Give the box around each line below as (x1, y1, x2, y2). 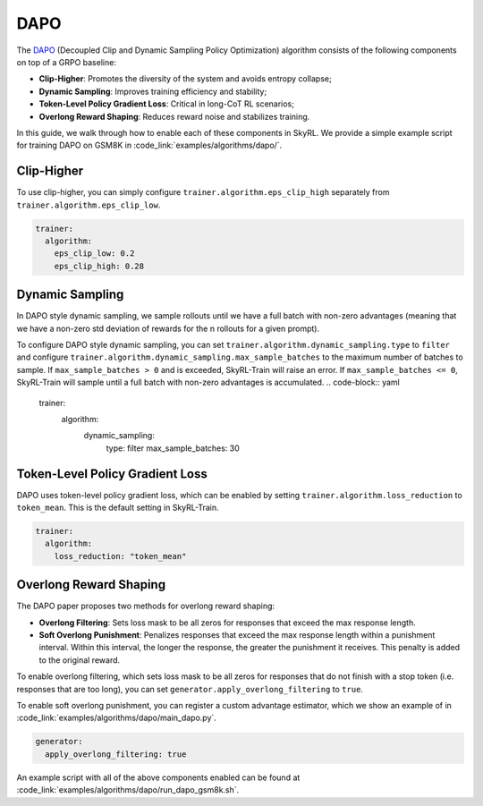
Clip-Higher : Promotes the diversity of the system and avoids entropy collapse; (38, 73, 332, 84)
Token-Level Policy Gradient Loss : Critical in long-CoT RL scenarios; (38, 98, 294, 109)
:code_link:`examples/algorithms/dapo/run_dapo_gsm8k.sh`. (16, 785, 240, 795)
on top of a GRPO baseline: (16, 56, 116, 67)
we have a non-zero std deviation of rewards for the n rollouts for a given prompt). (16, 323, 320, 334)
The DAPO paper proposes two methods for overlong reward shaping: (16, 600, 275, 612)
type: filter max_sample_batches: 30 (106, 443, 241, 454)
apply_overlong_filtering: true (45, 749, 187, 759)
